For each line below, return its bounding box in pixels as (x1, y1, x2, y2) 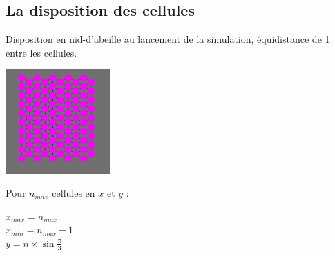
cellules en (52, 186, 95, 200)
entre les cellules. (6, 45, 77, 59)
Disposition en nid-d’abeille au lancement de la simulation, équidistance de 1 (6, 32, 330, 46)
